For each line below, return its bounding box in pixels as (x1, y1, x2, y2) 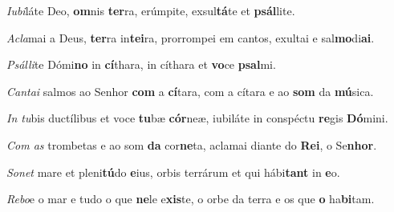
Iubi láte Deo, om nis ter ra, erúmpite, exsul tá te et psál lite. (6, 2, 295, 18)
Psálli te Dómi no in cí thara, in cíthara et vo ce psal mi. (6, 56, 276, 73)
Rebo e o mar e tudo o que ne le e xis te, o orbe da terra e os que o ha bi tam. (6, 190, 375, 207)
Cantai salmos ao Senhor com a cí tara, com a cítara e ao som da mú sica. (6, 82, 374, 99)
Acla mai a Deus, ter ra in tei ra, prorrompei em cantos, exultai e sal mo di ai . (6, 29, 375, 46)
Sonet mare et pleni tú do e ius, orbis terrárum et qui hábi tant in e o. (6, 163, 340, 180)
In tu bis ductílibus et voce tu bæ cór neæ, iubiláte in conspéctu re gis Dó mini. (6, 110, 388, 126)
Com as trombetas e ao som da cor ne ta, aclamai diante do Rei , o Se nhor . (6, 136, 377, 153)
